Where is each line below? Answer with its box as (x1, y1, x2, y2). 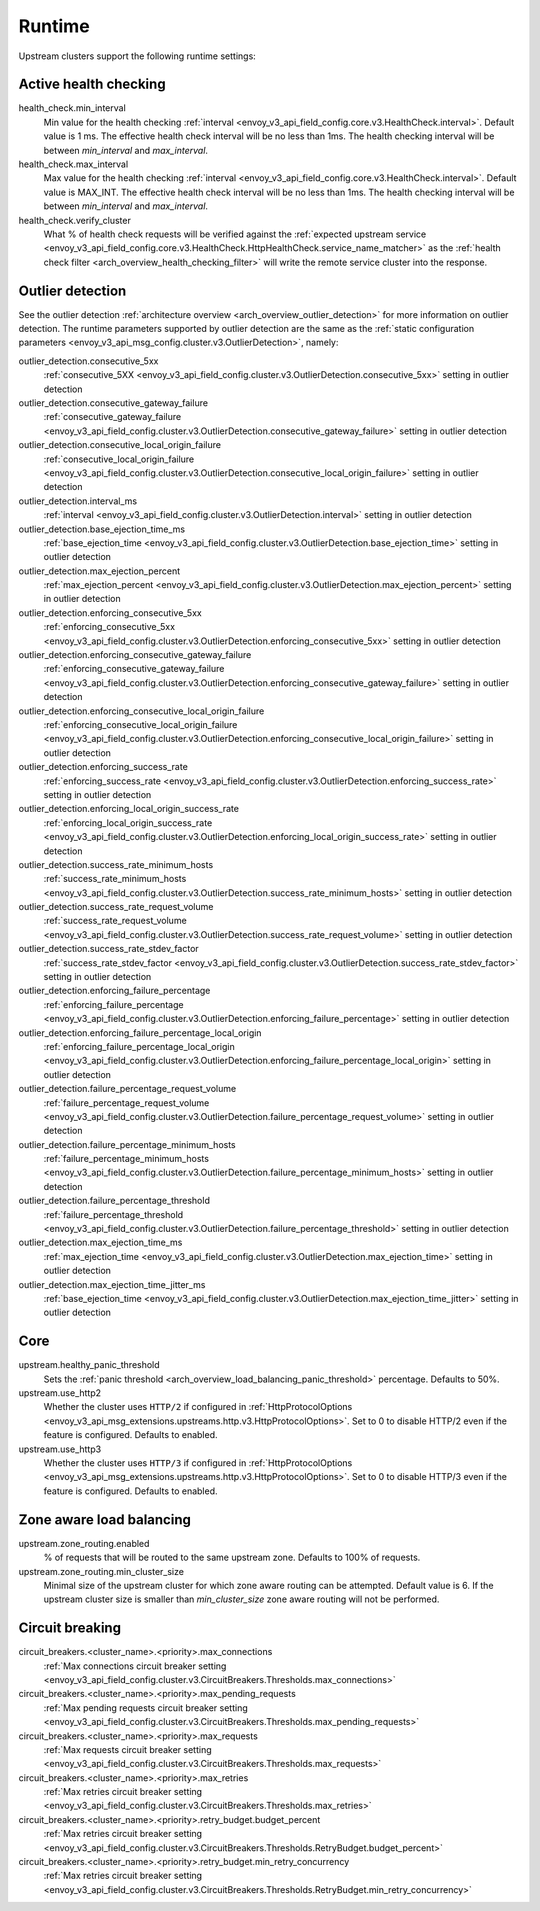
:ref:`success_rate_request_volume (43, 915, 187, 927)
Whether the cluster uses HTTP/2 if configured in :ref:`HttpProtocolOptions (43, 1401, 353, 1413)
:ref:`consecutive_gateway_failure (43, 411, 182, 423)
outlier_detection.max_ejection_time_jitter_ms (18, 1278, 206, 1290)
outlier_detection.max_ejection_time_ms (18, 1236, 183, 1249)
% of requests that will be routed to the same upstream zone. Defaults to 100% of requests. (43, 1551, 421, 1564)
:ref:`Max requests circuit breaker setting (43, 1743, 212, 1755)
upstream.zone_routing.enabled (18, 1537, 150, 1549)
